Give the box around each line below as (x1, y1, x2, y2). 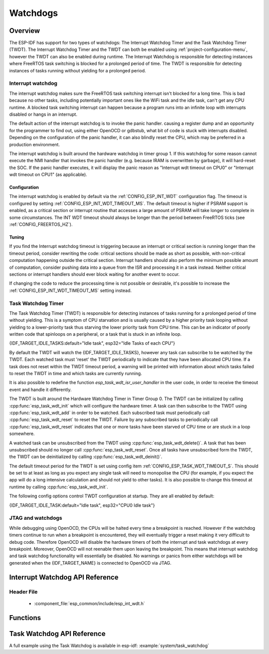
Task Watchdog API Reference (9, 629, 106, 638)
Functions (9, 614, 41, 622)
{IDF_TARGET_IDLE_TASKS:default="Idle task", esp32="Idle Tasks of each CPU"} (9, 340, 175, 346)
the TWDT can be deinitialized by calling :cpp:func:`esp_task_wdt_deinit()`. (9, 454, 163, 460)
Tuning (9, 234, 24, 240)
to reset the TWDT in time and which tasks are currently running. (9, 371, 142, 377)
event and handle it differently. (9, 387, 72, 393)
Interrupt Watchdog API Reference (9, 573, 119, 581)
